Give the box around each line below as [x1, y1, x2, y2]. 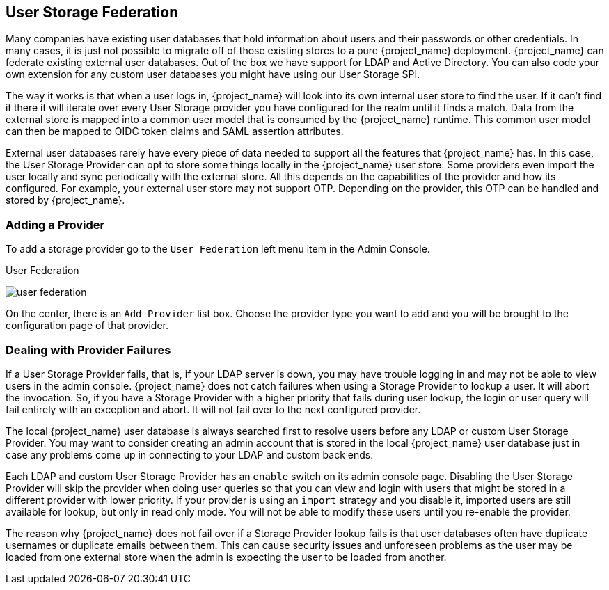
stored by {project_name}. [6, 194, 125, 207]
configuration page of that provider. [6, 319, 168, 332]
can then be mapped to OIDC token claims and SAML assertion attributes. [6, 125, 344, 138]
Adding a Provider [6, 217, 105, 232]
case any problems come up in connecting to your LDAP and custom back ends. [6, 448, 374, 461]
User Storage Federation [6, 3, 179, 21]
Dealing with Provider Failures [6, 342, 171, 357]
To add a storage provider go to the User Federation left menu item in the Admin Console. [6, 243, 430, 255]
